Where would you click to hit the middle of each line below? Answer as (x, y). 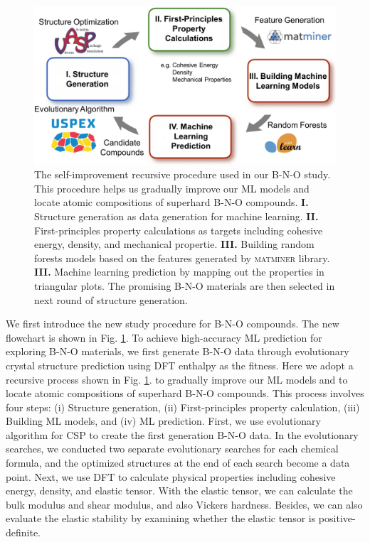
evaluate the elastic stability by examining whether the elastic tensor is (161, 518)
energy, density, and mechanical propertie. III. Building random (174, 244)
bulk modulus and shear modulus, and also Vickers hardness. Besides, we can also (184, 504)
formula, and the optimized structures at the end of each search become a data (178, 463)
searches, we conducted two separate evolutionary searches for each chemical (172, 449)
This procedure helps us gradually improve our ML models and (172, 188)
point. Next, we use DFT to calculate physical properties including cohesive (171, 476)
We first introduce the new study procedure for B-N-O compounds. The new (173, 324)
